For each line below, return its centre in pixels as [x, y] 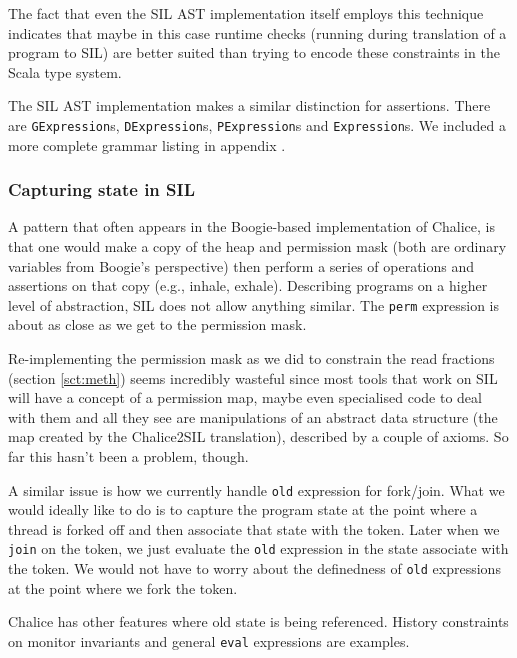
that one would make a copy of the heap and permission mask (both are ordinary [257, 246]
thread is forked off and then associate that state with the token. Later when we [254, 528]
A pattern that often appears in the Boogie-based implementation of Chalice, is [252, 226]
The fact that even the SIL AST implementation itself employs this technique [246, 13]
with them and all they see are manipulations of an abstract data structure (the [253, 416]
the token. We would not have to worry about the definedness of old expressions [254, 568]
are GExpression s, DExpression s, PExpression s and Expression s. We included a [257, 124]
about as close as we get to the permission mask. [157, 324]
